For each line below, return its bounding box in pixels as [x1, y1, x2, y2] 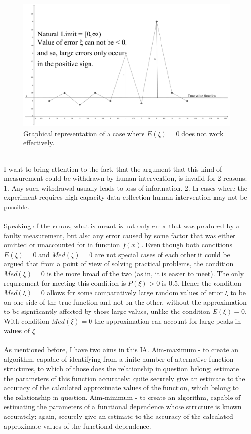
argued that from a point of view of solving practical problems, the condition [4, 259, 233, 269]
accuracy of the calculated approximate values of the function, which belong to [4, 382, 239, 393]
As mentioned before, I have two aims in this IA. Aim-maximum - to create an [4, 344, 239, 354]
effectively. [23, 138, 54, 148]
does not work [181, 128, 224, 138]
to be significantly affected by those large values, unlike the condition [4, 306, 210, 316]
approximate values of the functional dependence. [4, 420, 151, 431]
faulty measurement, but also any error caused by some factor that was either [4, 230, 235, 240]
